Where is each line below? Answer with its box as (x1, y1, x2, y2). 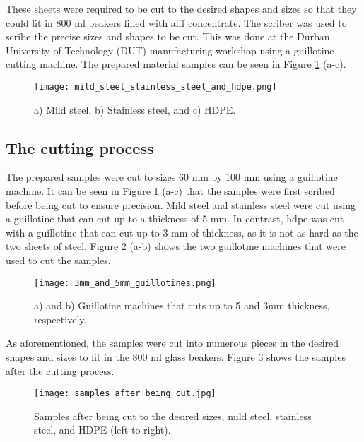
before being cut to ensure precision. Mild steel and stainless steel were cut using (6, 197, 356, 212)
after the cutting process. (6, 363, 115, 378)
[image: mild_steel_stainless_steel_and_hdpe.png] (34, 81, 277, 92)
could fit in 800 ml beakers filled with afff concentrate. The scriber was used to (6, 15, 347, 30)
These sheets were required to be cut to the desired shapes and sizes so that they (6, 1, 357, 16)
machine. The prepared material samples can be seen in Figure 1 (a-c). (40, 56, 346, 71)
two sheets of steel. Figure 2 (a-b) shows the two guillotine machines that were (6, 239, 346, 253)
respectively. (34, 311, 87, 326)
